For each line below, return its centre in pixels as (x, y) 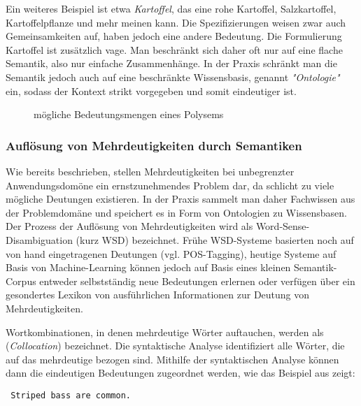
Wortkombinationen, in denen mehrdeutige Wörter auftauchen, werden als (165, 332)
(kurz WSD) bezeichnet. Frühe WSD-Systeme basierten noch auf (215, 239)
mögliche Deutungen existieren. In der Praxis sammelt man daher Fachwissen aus (180, 199)
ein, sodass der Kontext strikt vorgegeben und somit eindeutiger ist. (151, 90)
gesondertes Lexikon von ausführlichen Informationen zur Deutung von (158, 295)
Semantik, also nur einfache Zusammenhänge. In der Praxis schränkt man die (171, 63)
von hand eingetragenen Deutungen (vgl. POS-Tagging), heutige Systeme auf (171, 253)
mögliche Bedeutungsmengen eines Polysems (129, 114)
